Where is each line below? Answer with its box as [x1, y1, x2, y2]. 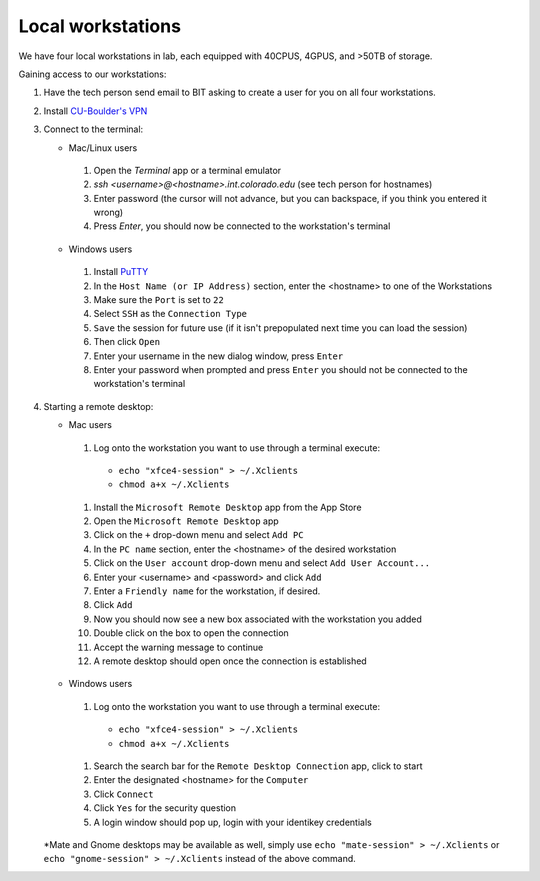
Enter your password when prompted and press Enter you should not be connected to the [93, 363, 469, 375]
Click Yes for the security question [93, 802, 237, 814]
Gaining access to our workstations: [18, 68, 167, 80]
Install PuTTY [93, 266, 149, 278]
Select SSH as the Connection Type [93, 308, 248, 320]
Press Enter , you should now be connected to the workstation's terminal [93, 220, 391, 232]
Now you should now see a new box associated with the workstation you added [93, 613, 422, 625]
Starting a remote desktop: [43, 400, 154, 412]
